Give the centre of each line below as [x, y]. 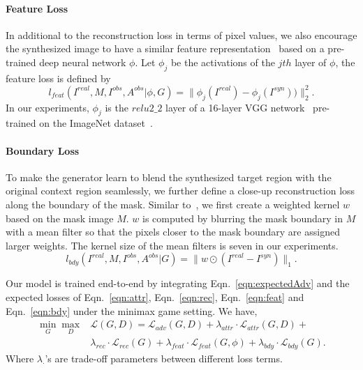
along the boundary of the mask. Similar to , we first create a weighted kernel [173, 205]
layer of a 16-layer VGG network [235, 107]
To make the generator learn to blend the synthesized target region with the [169, 177]
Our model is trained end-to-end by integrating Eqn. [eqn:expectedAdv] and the [178, 283]
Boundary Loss [43, 150]
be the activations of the [223, 62]
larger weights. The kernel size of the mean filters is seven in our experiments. [172, 245]
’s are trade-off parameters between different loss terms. [164, 359]
